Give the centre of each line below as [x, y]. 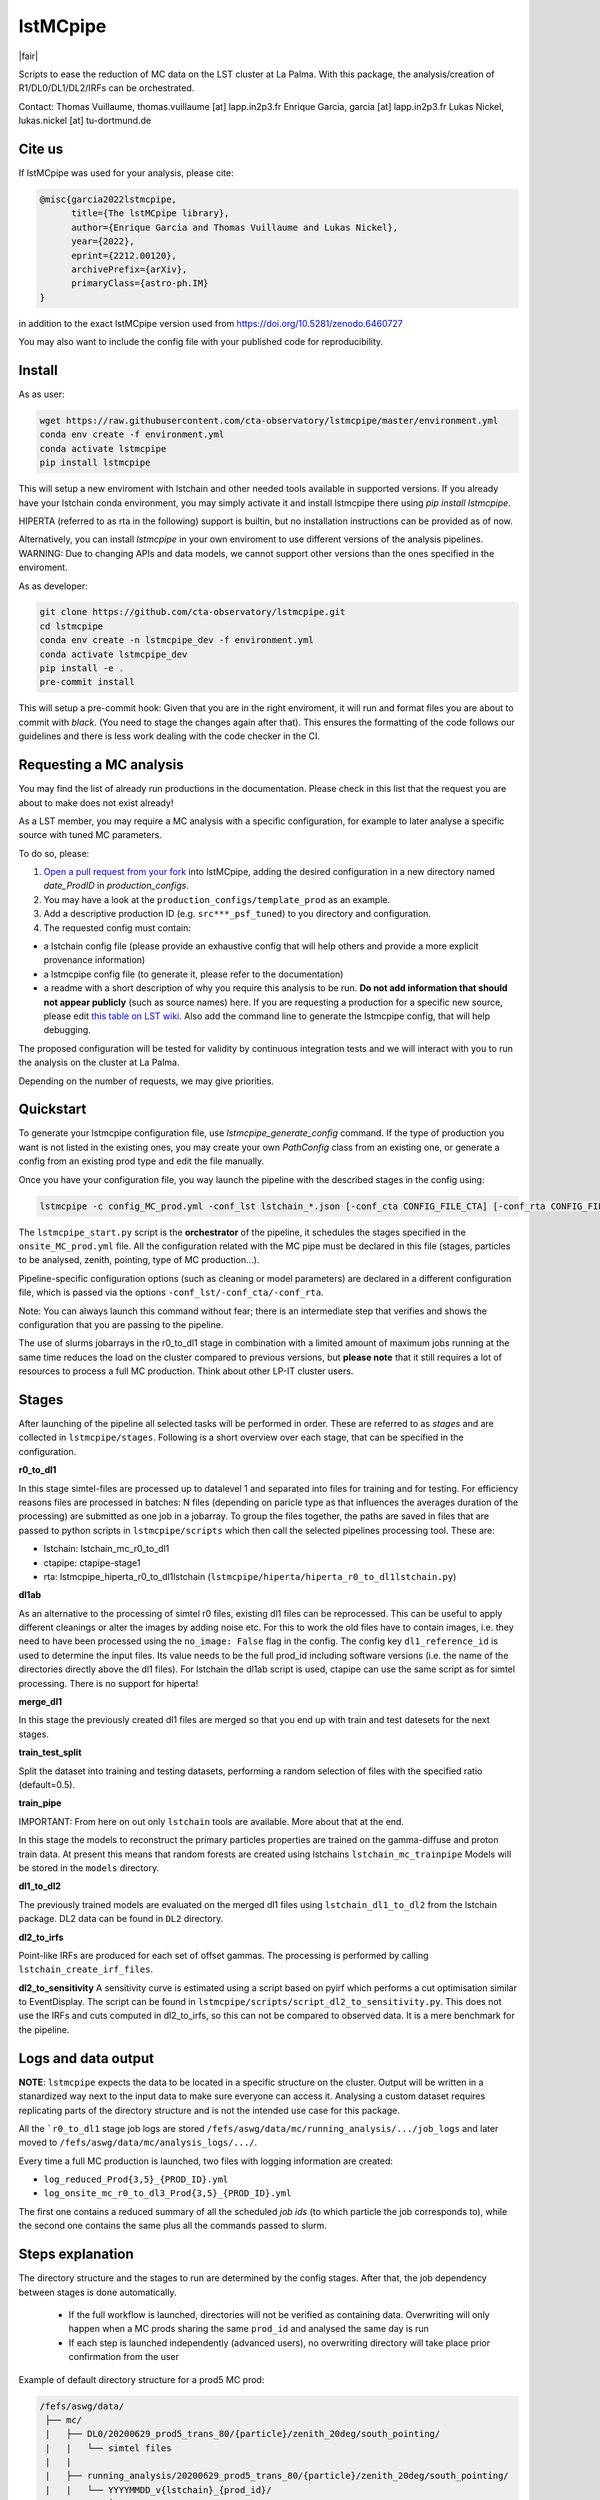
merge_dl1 [40, 1702]
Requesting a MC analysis [101, 765]
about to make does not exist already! [96, 802]
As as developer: [53, 586]
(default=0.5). [46, 1784]
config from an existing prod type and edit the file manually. [141, 1161]
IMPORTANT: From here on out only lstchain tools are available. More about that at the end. [211, 1821]
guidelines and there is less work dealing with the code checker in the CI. [169, 736]
